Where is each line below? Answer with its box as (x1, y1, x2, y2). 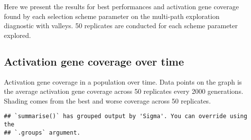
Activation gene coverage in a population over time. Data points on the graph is (4, 76, 242, 87)
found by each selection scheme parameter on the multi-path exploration (4, 11, 219, 21)
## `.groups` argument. (4, 129, 81, 136)
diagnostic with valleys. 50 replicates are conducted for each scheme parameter (4, 20, 238, 31)
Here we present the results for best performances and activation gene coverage (4, 1, 239, 11)
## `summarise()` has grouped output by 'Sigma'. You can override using (4, 113, 248, 120)
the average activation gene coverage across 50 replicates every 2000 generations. (4, 86, 243, 96)
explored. (4, 30, 31, 40)
